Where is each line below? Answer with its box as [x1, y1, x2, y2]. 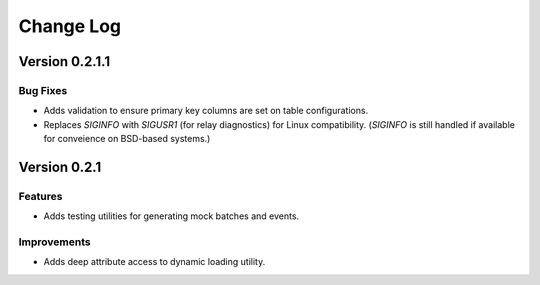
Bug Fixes [18, 83, 68, 97]
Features [18, 189, 63, 203]
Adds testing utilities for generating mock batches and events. [43, 210, 300, 222]
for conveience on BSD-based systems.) [43, 133, 211, 145]
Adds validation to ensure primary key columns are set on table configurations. [43, 105, 369, 117]
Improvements [18, 235, 91, 249]
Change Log [18, 15, 122, 37]
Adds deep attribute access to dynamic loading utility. [43, 256, 266, 268]
